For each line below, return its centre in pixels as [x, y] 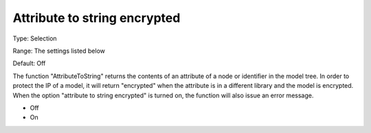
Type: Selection [35, 38]
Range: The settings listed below [59, 51]
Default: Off [29, 63]
